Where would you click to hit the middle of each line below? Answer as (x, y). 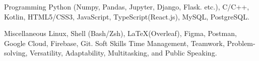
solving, (16, 53)
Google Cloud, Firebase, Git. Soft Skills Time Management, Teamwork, (114, 43)
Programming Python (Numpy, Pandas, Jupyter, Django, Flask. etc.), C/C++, (127, 6)
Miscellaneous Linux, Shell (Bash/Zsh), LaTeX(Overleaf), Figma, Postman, (120, 33)
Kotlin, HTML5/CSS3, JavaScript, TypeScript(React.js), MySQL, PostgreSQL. (127, 16)
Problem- (241, 43)
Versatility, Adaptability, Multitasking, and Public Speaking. (123, 53)
